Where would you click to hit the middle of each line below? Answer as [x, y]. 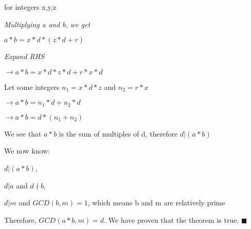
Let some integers [32, 87]
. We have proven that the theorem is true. [172, 220]
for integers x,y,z [30, 7]
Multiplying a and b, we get [47, 24]
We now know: [27, 151]
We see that [23, 133]
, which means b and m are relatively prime [156, 203]
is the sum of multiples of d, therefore [118, 133]
